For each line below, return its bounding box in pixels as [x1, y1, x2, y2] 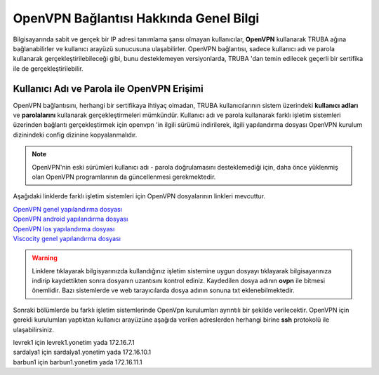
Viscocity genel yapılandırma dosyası [13, 234, 121, 243]
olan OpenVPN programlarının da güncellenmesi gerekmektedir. [32, 172, 216, 181]
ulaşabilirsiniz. [13, 325, 55, 334]
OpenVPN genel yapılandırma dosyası [13, 205, 123, 213]
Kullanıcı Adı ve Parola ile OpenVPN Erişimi [13, 83, 204, 95]
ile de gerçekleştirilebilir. [13, 64, 84, 73]
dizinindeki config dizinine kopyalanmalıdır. [13, 130, 138, 139]
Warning [32, 254, 58, 262]
